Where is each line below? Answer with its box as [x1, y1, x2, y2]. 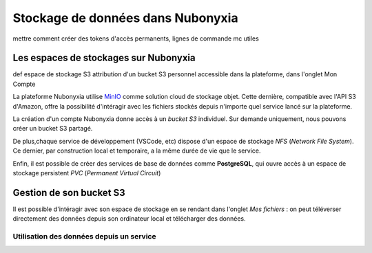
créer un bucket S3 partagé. [12, 124, 93, 133]
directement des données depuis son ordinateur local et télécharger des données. [12, 214, 246, 223]
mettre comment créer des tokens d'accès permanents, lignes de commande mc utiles [12, 34, 260, 43]
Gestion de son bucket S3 [12, 186, 125, 199]
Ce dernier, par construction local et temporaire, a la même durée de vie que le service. [12, 146, 261, 155]
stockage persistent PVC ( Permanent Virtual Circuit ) [12, 168, 161, 177]
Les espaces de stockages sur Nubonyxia [12, 52, 196, 64]
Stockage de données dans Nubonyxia [12, 10, 238, 25]
